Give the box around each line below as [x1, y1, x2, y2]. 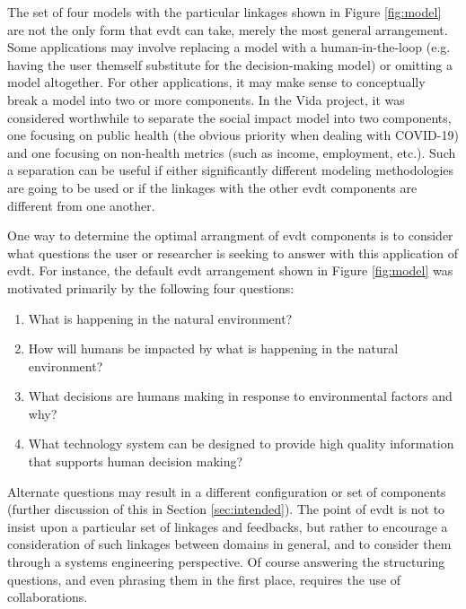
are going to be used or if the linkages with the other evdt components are [7, 178, 418, 196]
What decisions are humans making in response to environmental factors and [28, 387, 453, 405]
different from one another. [7, 196, 155, 214]
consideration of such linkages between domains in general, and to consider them [7, 535, 452, 553]
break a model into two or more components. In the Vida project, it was [7, 90, 405, 109]
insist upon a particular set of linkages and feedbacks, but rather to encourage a [7, 517, 448, 535]
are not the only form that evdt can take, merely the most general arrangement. [7, 20, 448, 39]
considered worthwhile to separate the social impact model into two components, [7, 108, 452, 126]
